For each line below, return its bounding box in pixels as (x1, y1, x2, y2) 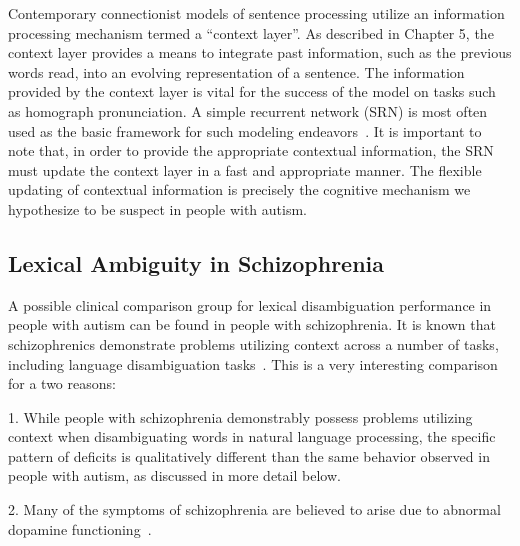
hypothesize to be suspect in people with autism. (8, 198, 307, 219)
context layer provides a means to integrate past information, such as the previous (8, 42, 512, 63)
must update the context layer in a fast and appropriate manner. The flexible (8, 159, 482, 180)
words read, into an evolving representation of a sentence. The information (8, 61, 465, 82)
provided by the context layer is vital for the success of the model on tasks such (8, 81, 496, 102)
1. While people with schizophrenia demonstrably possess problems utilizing (8, 406, 473, 427)
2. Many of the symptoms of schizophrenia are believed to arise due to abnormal (8, 499, 501, 520)
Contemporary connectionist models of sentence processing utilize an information (8, 3, 505, 23)
